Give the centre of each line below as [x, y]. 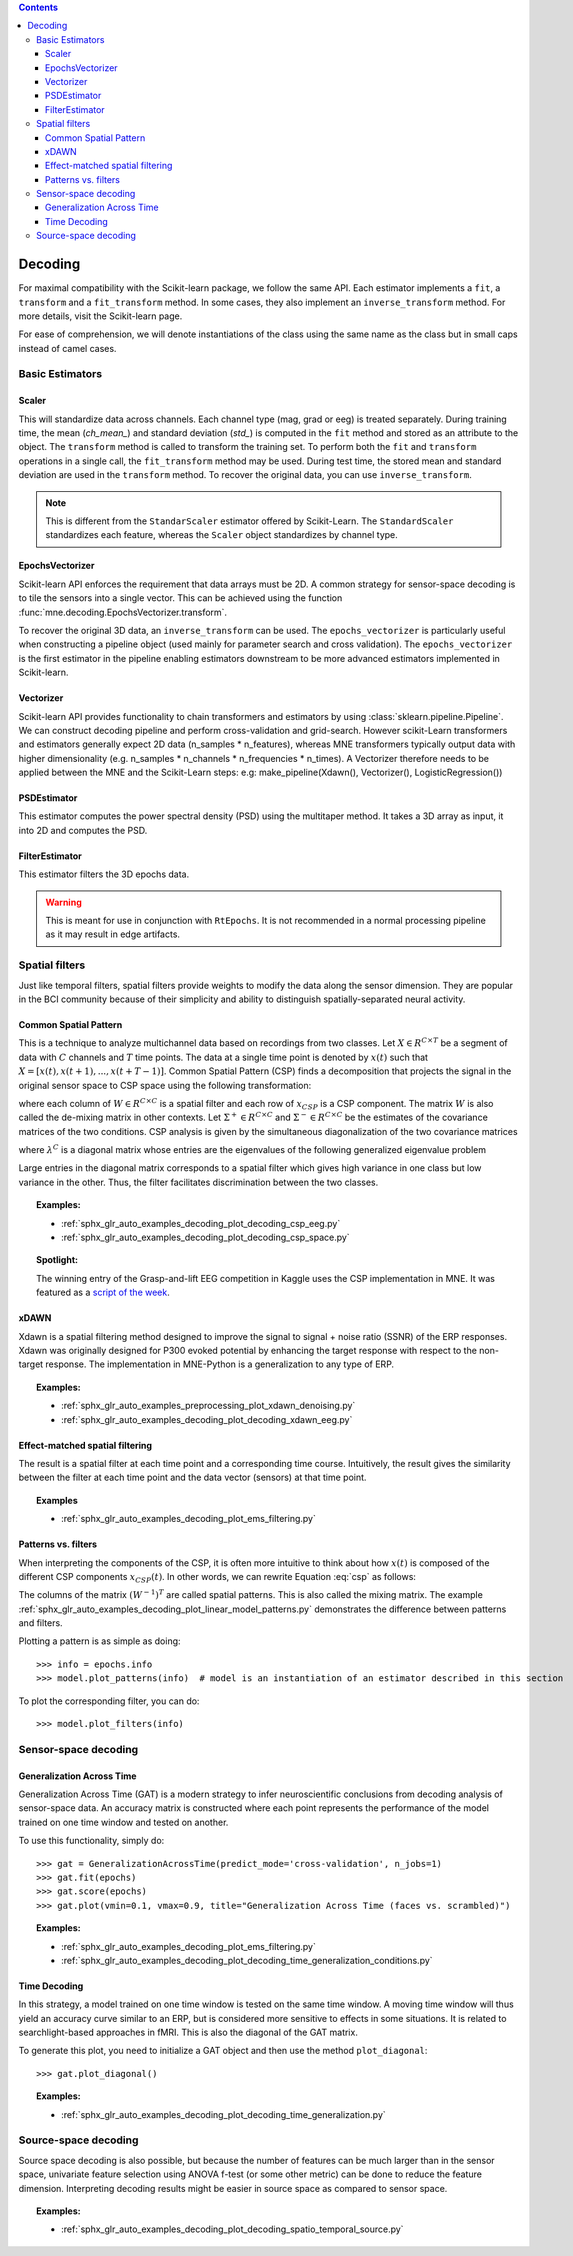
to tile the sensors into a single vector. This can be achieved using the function [180, 598]
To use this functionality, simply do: [91, 1841]
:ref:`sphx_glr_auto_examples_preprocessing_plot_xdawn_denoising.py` [208, 1406]
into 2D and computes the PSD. [83, 830]
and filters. [41, 1623]
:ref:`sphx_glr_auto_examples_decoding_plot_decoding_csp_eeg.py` [201, 1223]
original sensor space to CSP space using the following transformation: [165, 1085]
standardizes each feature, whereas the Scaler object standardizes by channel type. [222, 535]
